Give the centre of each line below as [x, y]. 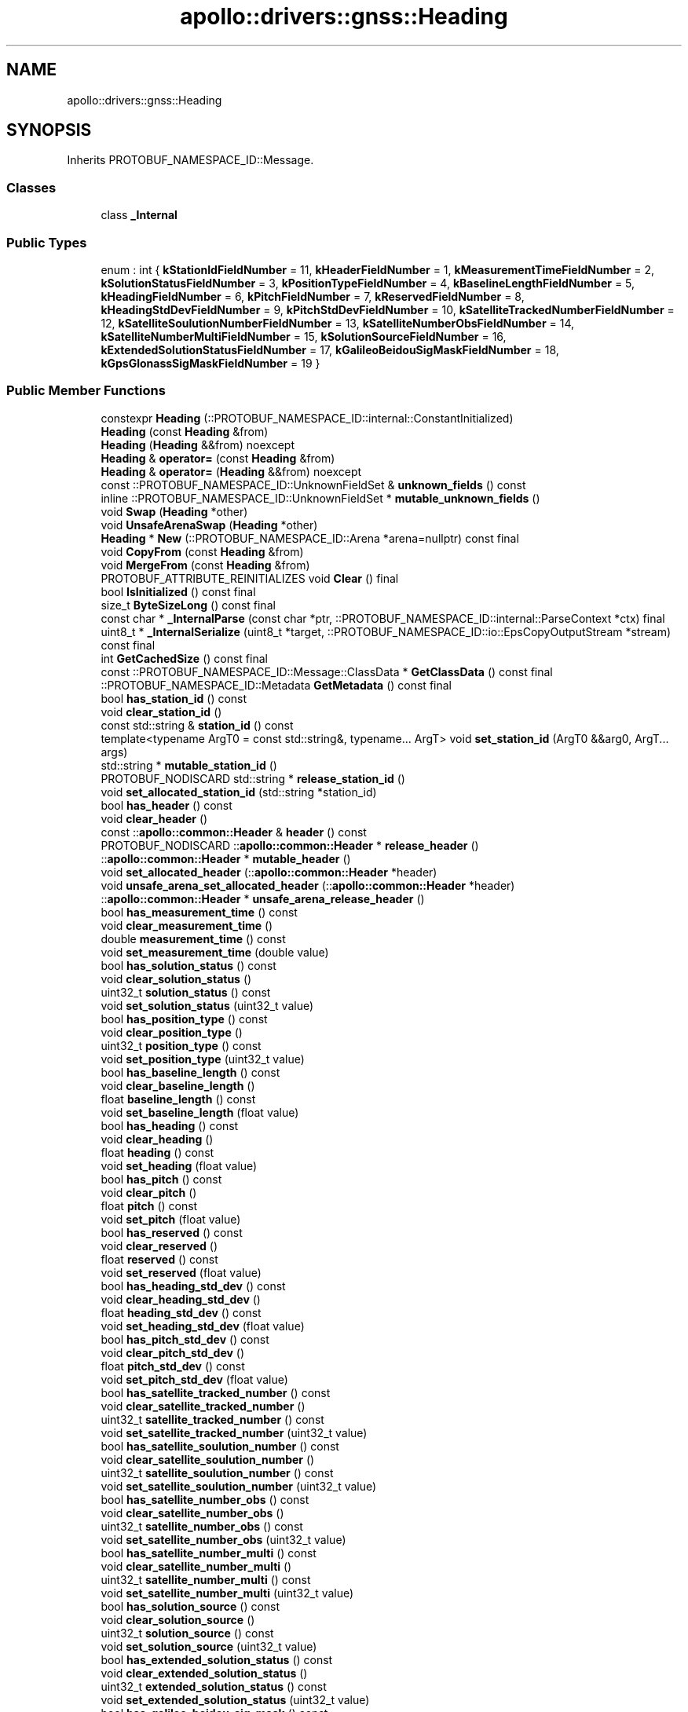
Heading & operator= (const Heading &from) [218, 458]
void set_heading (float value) [179, 1165]
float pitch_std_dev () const [173, 1366]
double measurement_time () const [193, 938]
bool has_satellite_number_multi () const [209, 1553]
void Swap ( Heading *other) [174, 511]
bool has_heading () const [170, 1125]
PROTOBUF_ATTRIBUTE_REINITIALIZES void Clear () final [250, 578]
